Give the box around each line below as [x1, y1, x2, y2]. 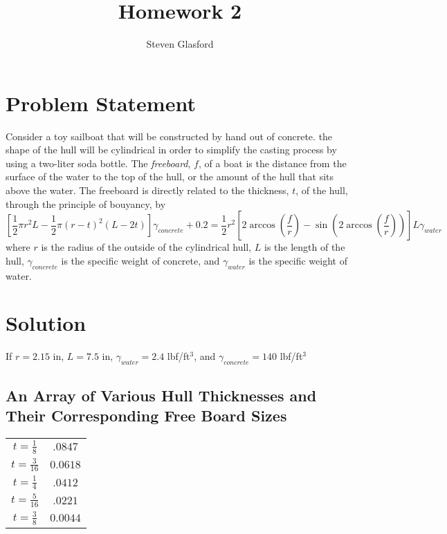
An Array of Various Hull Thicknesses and [6, 384, 317, 406]
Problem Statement [6, 88, 196, 117]
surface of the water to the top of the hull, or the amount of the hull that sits [6, 169, 334, 184]
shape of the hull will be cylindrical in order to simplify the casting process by [6, 142, 337, 157]
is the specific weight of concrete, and [61, 253, 220, 267]
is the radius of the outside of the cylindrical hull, [41, 240, 252, 254]
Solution [6, 309, 86, 337]
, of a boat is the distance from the [198, 155, 347, 170]
